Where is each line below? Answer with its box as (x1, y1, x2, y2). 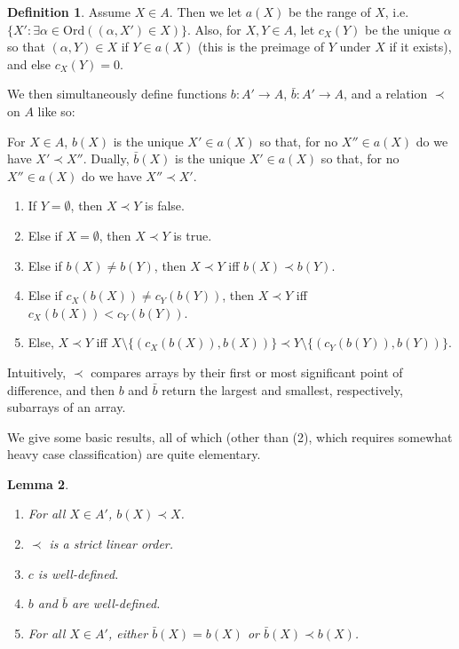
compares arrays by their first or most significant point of (91, 362, 403, 381)
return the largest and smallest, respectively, (162, 380, 403, 399)
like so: (37, 101, 75, 120)
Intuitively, (7, 362, 67, 381)
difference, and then (7, 380, 115, 399)
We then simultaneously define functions (7, 84, 227, 103)
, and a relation (344, 84, 428, 103)
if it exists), (389, 37, 452, 56)
